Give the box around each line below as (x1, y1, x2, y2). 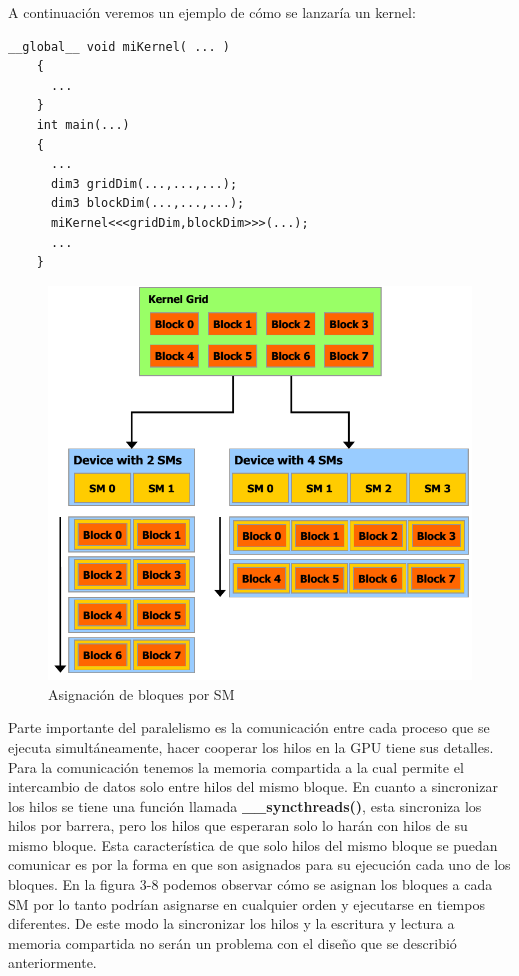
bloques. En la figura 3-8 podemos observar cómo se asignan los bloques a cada (8, 874, 493, 895)
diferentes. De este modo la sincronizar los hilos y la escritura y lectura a (8, 913, 455, 934)
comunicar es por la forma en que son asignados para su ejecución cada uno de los (8, 854, 511, 875)
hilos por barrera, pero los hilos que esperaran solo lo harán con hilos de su (8, 815, 468, 836)
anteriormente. (8, 952, 97, 973)
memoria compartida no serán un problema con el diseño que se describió (8, 932, 457, 953)
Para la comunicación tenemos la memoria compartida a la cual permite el (8, 756, 464, 777)
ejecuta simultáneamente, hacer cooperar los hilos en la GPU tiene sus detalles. (8, 736, 494, 757)
